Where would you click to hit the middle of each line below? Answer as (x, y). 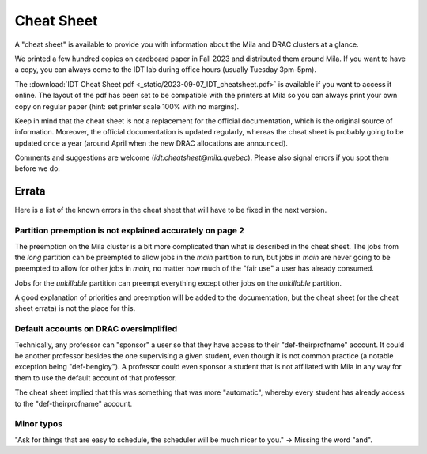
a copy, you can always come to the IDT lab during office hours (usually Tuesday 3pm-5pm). (165, 70)
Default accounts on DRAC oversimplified (96, 329)
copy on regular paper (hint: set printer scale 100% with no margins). (127, 106)
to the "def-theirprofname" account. (74, 403)
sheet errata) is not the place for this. (75, 308)
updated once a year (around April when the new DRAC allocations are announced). (151, 143)
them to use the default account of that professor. (96, 378)
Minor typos (39, 424)
